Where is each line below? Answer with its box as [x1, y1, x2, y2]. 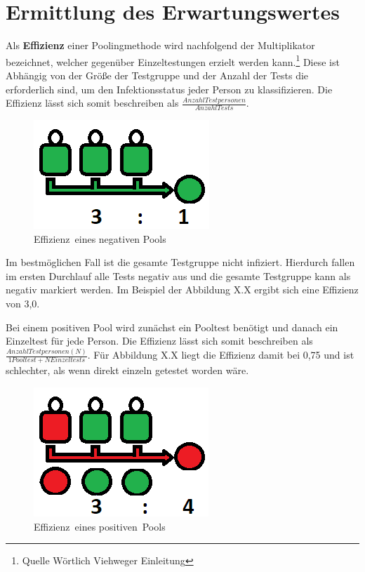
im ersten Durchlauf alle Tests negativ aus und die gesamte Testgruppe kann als [6, 268, 351, 283]
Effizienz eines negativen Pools [34, 231, 166, 246]
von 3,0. [6, 295, 40, 310]
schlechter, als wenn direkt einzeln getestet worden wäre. [6, 363, 249, 378]
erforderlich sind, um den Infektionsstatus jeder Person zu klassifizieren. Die [6, 81, 333, 96]
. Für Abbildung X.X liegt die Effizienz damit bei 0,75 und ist [87, 347, 354, 362]
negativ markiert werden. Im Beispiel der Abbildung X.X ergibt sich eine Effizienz [6, 282, 359, 297]
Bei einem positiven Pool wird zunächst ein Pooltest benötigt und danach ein [6, 319, 338, 334]
